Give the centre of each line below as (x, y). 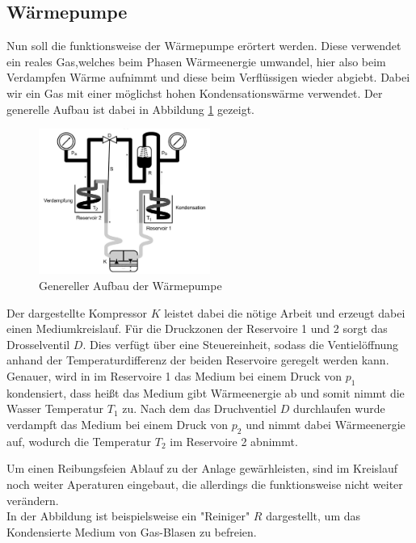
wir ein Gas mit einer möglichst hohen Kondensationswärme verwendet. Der (195, 93)
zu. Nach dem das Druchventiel (200, 408)
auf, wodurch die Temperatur (79, 441)
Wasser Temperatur (55, 408)
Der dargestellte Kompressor (77, 312)
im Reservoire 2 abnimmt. (234, 441)
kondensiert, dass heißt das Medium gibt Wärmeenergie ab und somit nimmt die (206, 392)
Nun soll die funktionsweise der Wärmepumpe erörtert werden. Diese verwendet (204, 46)
